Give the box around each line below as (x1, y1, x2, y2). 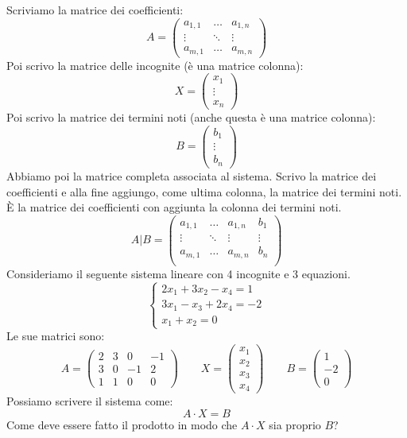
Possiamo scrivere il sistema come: (6, 393, 173, 409)
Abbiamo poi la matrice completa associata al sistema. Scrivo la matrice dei (6, 167, 377, 184)
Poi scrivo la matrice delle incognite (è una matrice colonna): (6, 56, 304, 73)
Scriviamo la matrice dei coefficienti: (6, 2, 184, 17)
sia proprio (269, 416, 321, 432)
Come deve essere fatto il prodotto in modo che (6, 416, 238, 432)
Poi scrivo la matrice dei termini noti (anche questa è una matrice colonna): (6, 109, 376, 126)
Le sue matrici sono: (6, 328, 105, 344)
